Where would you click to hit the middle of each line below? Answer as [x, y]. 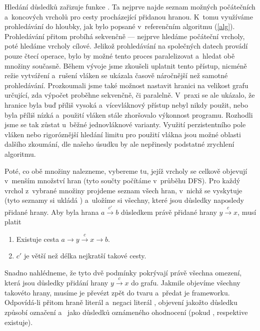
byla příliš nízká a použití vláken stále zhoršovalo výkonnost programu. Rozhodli [129, 114]
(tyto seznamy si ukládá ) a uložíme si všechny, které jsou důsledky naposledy [124, 200]
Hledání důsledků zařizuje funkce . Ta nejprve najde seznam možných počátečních [130, 7]
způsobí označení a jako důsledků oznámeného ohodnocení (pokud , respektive [126, 312]
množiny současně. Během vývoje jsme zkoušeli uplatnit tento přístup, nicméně [126, 65]
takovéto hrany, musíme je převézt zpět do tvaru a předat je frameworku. [117, 292]
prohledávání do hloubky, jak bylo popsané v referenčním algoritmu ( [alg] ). [120, 26]
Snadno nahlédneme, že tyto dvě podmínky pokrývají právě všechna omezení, [123, 272]
